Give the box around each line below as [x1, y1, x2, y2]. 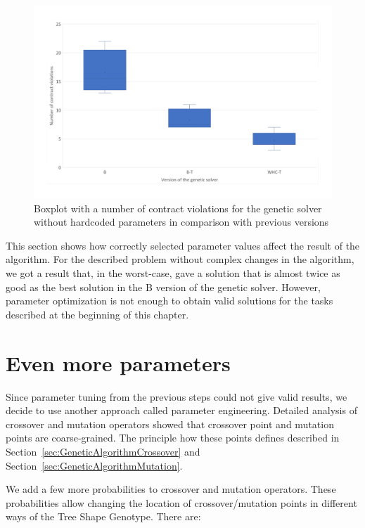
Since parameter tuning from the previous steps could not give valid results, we [6, 389, 347, 404]
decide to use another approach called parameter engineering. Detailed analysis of [6, 403, 357, 418]
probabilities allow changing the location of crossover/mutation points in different [6, 495, 357, 510]
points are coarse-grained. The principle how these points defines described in [6, 430, 340, 445]
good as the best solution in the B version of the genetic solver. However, [6, 279, 321, 294]
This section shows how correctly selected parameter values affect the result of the [6, 238, 360, 252]
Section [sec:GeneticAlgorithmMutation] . [6, 458, 183, 472]
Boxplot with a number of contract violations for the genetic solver [34, 200, 322, 215]
